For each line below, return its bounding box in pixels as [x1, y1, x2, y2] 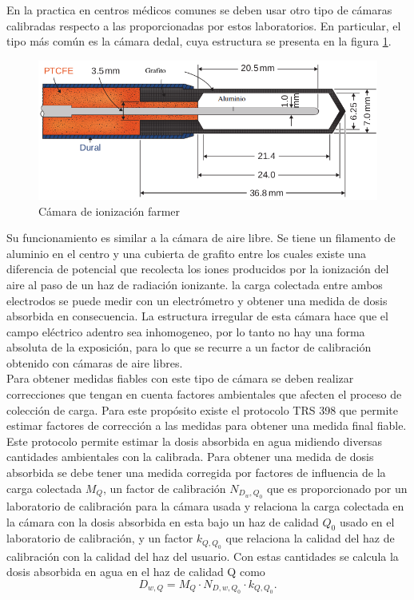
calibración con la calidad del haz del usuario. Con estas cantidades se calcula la [6, 547, 399, 564]
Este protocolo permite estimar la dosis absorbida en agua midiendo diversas [6, 432, 382, 449]
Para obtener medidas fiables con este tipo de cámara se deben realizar [6, 370, 354, 387]
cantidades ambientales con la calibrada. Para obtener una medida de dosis [6, 448, 374, 465]
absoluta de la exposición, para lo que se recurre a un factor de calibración [6, 339, 372, 356]
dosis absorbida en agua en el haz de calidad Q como [6, 563, 265, 580]
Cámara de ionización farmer [38, 202, 181, 219]
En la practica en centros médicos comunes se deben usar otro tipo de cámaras [6, 2, 392, 18]
